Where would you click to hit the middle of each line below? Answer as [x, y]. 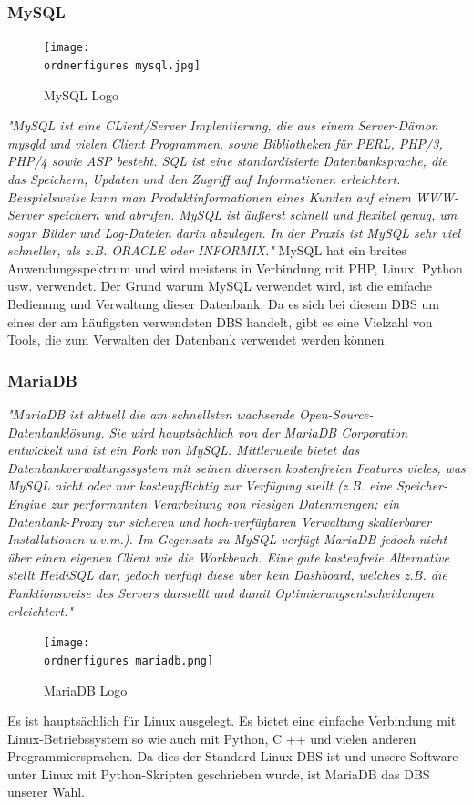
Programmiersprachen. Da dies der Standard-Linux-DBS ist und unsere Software [233, 756]
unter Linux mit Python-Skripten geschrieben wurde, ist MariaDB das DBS [219, 773]
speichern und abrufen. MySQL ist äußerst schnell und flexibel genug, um [252, 215]
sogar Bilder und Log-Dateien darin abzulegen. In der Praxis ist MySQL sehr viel [234, 232]
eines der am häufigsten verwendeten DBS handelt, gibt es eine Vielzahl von [220, 321]
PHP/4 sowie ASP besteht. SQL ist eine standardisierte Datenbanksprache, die [227, 161]
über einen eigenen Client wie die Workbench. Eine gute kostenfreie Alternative [228, 557]
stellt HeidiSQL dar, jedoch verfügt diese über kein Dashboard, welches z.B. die [227, 575]
